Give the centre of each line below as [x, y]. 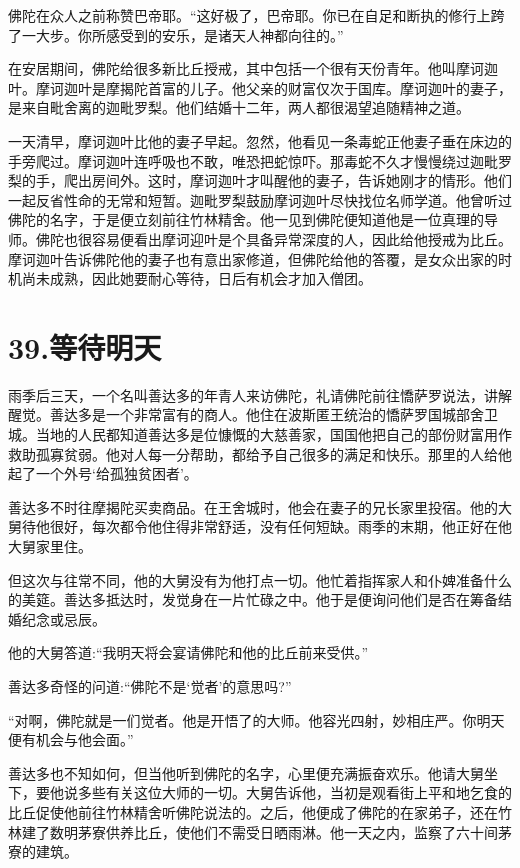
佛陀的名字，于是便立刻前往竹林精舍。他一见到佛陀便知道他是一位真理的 [246, 219]
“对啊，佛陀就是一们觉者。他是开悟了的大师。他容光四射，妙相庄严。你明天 [256, 719]
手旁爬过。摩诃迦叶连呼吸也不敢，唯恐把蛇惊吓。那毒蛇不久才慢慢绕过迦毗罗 [260, 160]
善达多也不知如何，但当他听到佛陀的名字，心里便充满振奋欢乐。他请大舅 [246, 772]
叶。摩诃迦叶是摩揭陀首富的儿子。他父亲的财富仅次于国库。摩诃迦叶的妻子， [260, 87]
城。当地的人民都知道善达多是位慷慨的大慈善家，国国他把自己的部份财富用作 [260, 434]
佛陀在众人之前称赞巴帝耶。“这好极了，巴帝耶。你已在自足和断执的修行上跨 [256, 15]
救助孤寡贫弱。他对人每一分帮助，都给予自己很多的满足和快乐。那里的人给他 [260, 453]
